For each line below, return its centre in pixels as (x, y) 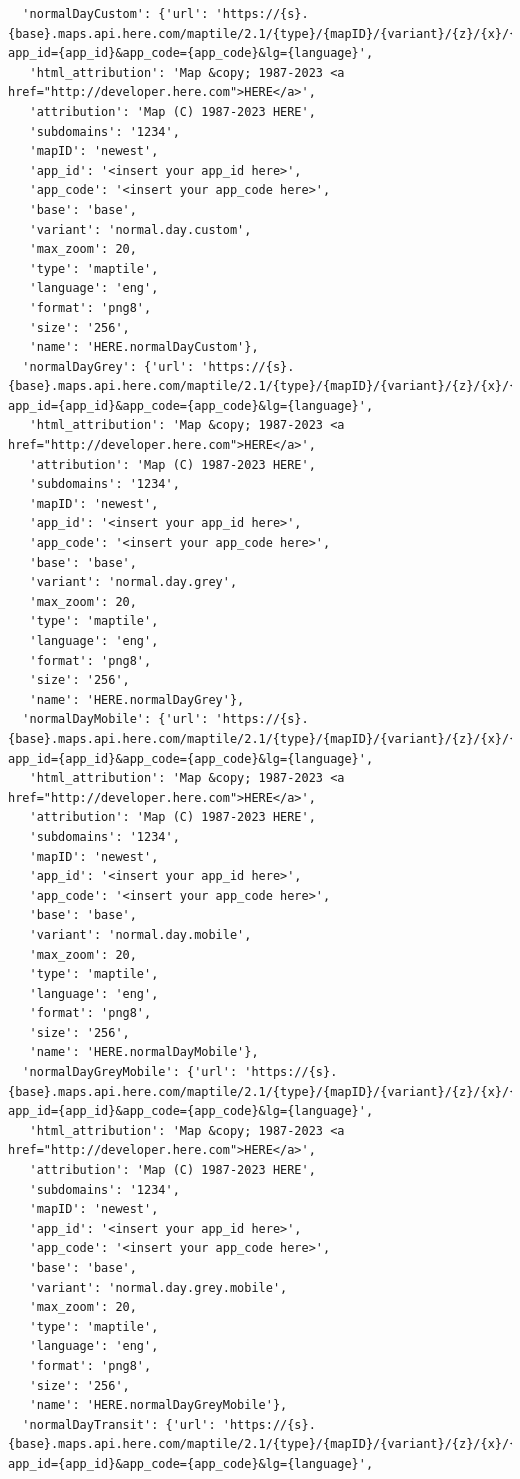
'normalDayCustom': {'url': (115, 14)
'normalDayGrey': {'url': (108, 366)
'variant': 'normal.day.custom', (140, 229)
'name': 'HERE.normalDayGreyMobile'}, (158, 1405)
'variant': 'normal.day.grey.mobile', (158, 1287)
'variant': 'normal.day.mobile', (140, 934)
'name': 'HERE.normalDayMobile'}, (144, 1052)
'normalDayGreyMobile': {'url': (130, 1072)
